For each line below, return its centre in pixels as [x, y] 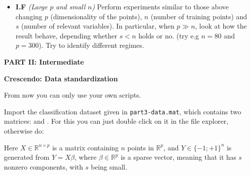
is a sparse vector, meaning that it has [179, 157]
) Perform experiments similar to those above [160, 6]
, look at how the [221, 26]
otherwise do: [24, 131]
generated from [27, 157]
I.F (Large [32, 6]
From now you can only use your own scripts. [72, 95]
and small [71, 6]
